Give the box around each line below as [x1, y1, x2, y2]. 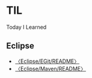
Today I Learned [6, 23, 47, 31]
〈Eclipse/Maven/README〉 [14, 65, 86, 72]
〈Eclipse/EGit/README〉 [14, 58, 80, 65]
